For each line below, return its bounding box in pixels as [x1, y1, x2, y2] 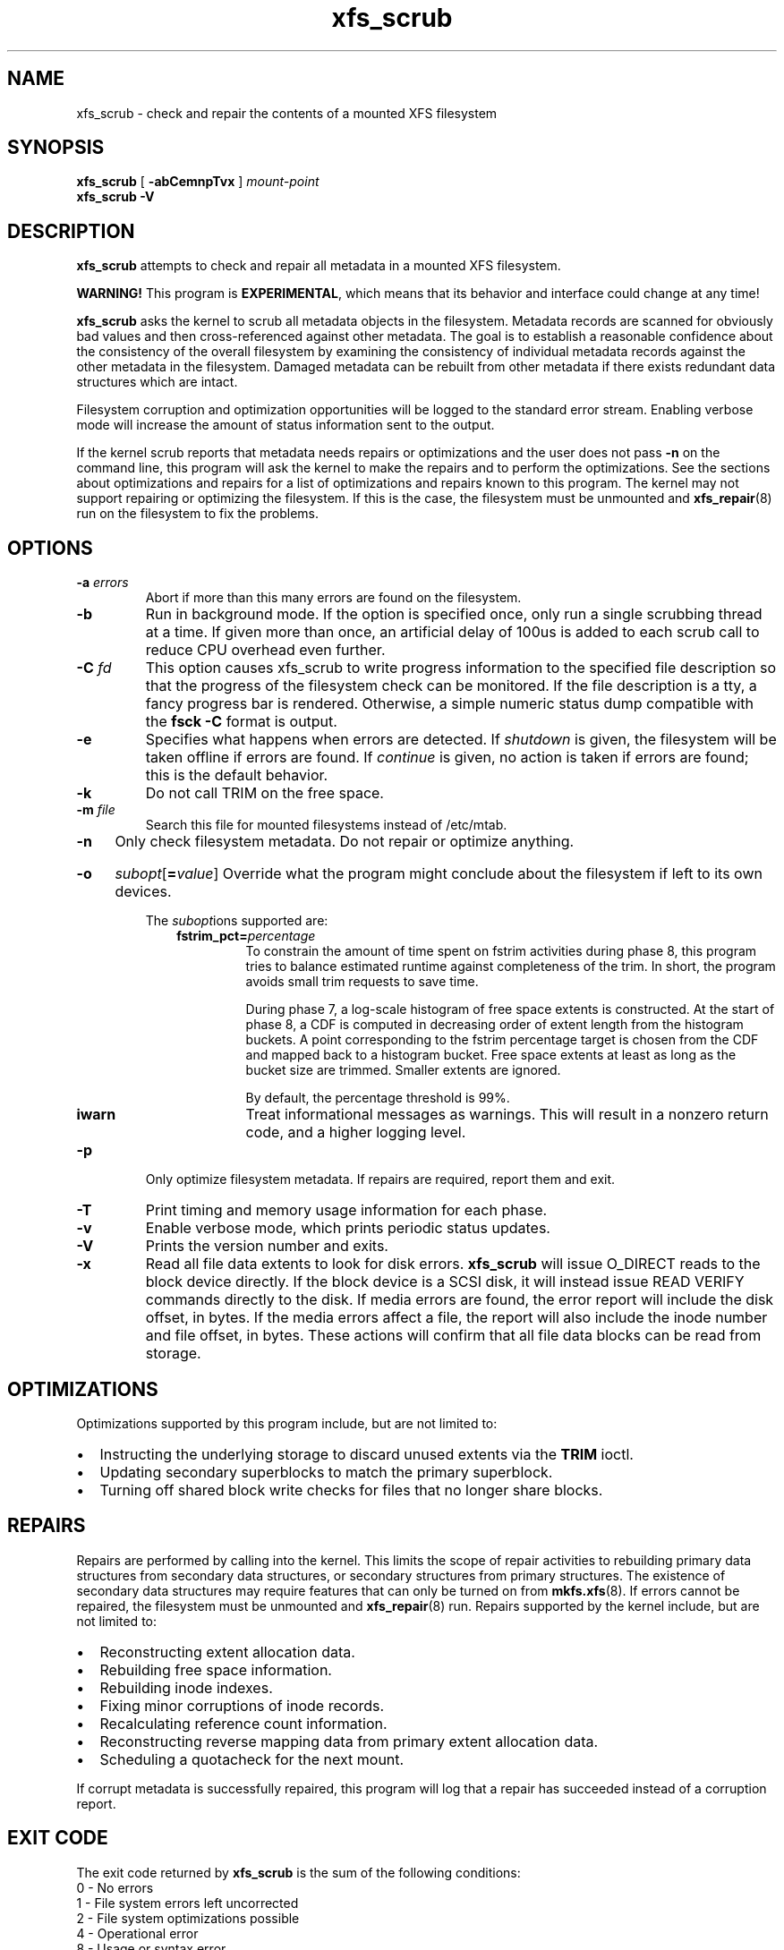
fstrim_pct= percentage [176, 928, 316, 944]
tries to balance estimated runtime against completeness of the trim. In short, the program [245, 958, 776, 975]
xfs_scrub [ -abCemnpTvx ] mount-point [76, 174, 320, 190]
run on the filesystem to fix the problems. [76, 506, 319, 522]
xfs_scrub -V [76, 189, 155, 205]
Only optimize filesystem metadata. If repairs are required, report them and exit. [145, 1171, 616, 1188]
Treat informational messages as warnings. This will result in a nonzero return [245, 1105, 769, 1124]
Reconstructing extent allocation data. [99, 1642, 355, 1661]
